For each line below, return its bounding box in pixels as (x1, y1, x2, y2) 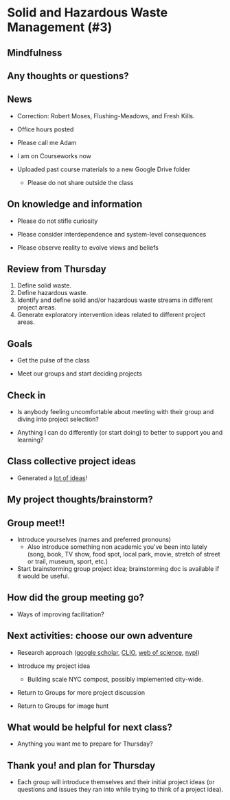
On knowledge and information (7, 198, 143, 210)
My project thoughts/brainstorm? (7, 494, 153, 506)
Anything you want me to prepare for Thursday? (16, 739, 153, 748)
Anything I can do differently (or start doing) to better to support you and (16, 429, 223, 437)
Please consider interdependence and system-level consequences (16, 230, 207, 238)
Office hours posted (16, 125, 74, 133)
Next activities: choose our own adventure (7, 630, 194, 642)
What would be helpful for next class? (7, 722, 173, 733)
